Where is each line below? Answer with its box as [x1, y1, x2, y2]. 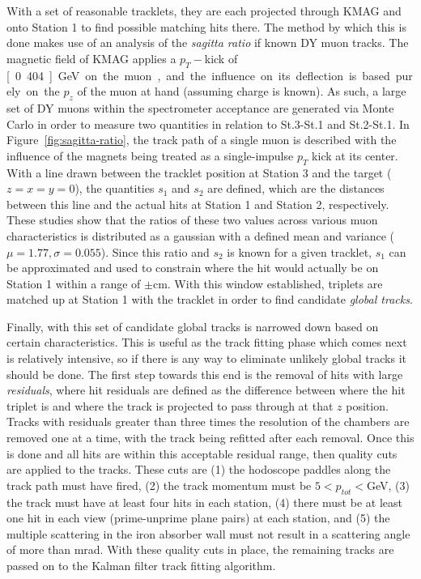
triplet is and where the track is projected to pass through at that [6, 397, 334, 414]
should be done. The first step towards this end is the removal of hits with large [6, 365, 403, 382]
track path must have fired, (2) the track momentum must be [6, 476, 312, 493]
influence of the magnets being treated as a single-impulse [6, 147, 294, 164]
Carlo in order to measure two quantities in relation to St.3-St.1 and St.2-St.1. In [6, 115, 410, 132]
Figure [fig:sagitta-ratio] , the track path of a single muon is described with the [6, 131, 397, 148]
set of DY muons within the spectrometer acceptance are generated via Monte [6, 99, 394, 116]
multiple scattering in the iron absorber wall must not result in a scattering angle [6, 525, 410, 542]
